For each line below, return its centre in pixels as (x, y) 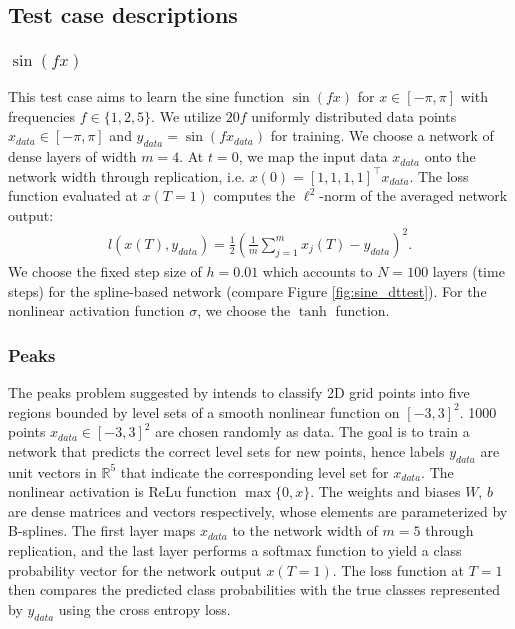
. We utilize (186, 115)
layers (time (468, 270)
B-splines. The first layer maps (102, 530)
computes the (254, 195)
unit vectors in (52, 471)
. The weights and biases (385, 491)
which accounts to (317, 270)
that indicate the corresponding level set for (254, 471)
